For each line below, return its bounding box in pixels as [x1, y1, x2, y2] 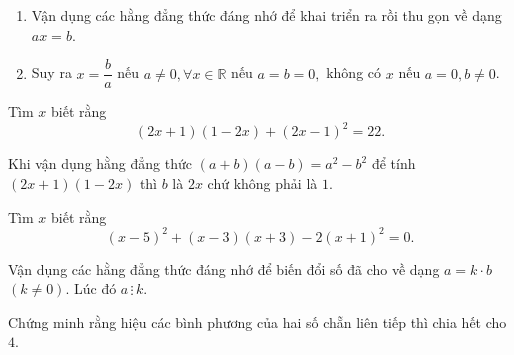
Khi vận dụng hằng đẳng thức [8, 153, 192, 174]
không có [326, 62, 382, 83]
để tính [371, 153, 416, 174]
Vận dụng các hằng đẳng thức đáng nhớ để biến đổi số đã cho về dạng [8, 258, 440, 279]
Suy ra [31, 62, 72, 83]
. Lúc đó [65, 278, 117, 299]
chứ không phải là [207, 172, 318, 193]
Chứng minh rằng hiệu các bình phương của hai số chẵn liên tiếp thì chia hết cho [8, 311, 507, 332]
